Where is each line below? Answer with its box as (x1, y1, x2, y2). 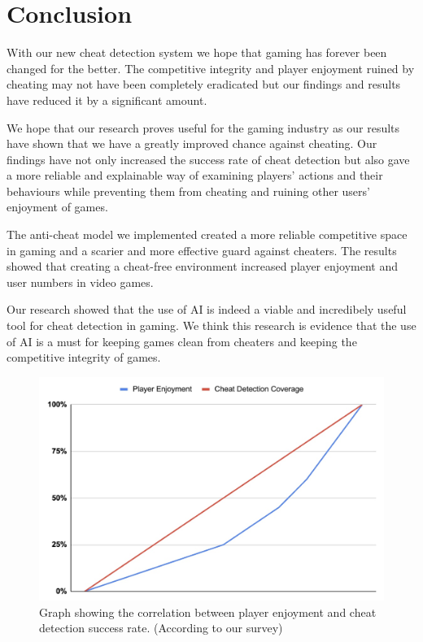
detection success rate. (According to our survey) (39, 619, 283, 636)
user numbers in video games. (7, 273, 154, 290)
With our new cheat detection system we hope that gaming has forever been (7, 44, 387, 61)
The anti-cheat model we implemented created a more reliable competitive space (7, 226, 408, 243)
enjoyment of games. (7, 198, 108, 215)
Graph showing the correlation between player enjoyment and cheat (39, 603, 377, 620)
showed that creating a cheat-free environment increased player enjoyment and (7, 258, 398, 275)
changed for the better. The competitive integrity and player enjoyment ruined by (7, 59, 415, 76)
